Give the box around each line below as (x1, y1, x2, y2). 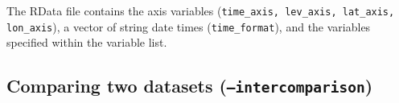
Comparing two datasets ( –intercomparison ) (6, 73, 373, 98)
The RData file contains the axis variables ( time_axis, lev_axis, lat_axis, (6, 2, 395, 19)
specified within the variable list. (6, 34, 167, 51)
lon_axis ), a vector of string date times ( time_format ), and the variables (6, 18, 371, 35)
